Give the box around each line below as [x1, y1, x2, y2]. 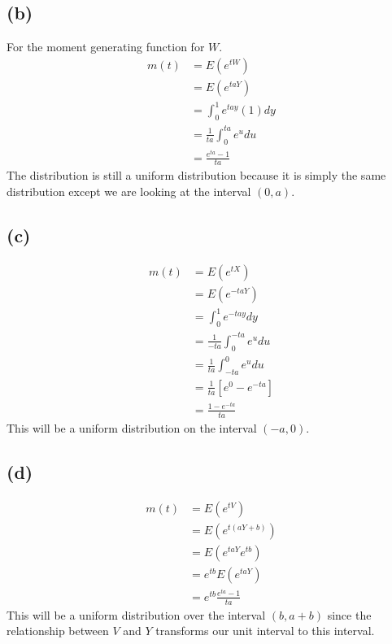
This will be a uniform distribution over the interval [7, 606, 266, 623]
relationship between [7, 622, 109, 639]
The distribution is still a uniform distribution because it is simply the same [7, 167, 386, 184]
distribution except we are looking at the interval [7, 183, 251, 200]
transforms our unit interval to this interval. [155, 622, 375, 639]
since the [327, 606, 372, 623]
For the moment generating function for [7, 38, 205, 55]
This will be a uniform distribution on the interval [7, 419, 257, 436]
